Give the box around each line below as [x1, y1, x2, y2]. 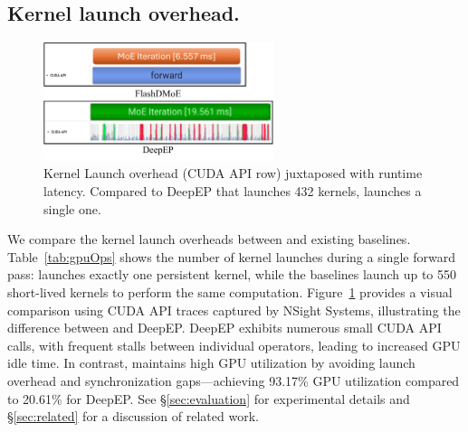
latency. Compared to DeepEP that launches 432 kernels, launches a [43, 182, 422, 201]
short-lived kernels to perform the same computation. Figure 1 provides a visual [7, 283, 453, 302]
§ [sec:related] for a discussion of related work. [7, 407, 259, 426]
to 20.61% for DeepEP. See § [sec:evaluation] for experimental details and [7, 389, 410, 408]
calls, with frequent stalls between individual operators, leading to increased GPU [7, 335, 461, 354]
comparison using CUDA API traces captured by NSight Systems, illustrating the [7, 300, 461, 319]
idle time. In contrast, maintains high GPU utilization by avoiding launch [7, 353, 415, 372]
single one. [43, 199, 101, 218]
